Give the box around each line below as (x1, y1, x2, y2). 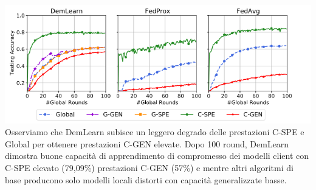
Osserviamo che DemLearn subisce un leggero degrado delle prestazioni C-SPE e (5, 125, 304, 138)
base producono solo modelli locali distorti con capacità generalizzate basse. (5, 173, 287, 186)
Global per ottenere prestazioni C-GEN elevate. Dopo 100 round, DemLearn (5, 137, 289, 150)
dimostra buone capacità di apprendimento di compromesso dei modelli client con (5, 149, 309, 162)
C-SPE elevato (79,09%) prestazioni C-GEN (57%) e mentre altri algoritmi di (5, 161, 294, 174)
